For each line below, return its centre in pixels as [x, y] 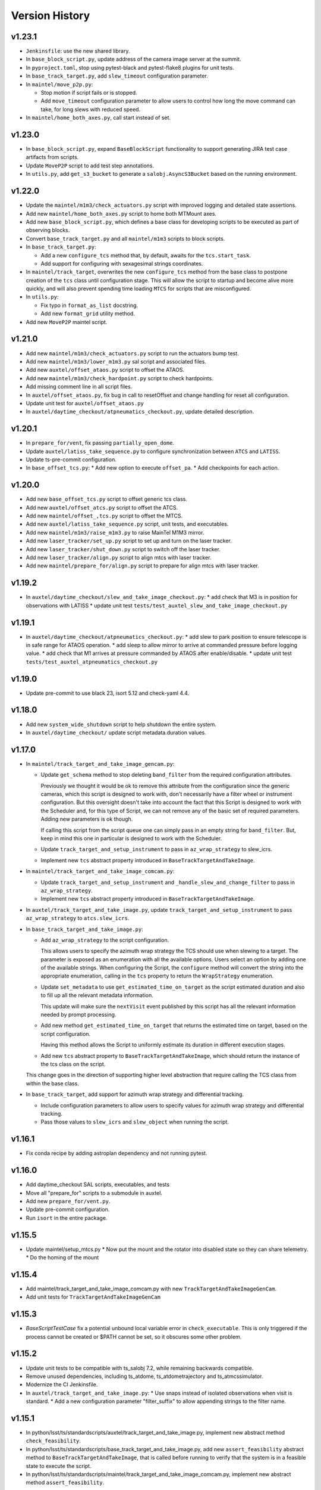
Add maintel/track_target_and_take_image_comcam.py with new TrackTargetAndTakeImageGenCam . [151, 1289]
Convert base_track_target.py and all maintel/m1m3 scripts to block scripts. [125, 238]
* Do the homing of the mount [62, 1257]
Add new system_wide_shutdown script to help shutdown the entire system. [121, 724]
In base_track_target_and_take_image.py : [85, 929]
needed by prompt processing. [78, 1015]
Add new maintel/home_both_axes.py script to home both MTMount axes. [121, 213]
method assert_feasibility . [65, 1483]
